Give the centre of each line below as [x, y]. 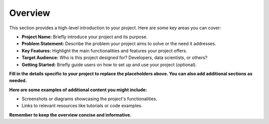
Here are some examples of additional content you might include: [78, 90]
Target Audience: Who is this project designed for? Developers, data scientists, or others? [115, 58]
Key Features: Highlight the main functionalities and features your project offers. [104, 51]
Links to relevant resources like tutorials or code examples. [82, 106]
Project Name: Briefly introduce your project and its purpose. [85, 37]
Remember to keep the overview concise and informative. [70, 115]
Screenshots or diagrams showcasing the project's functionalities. [89, 99]
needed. [18, 81]
